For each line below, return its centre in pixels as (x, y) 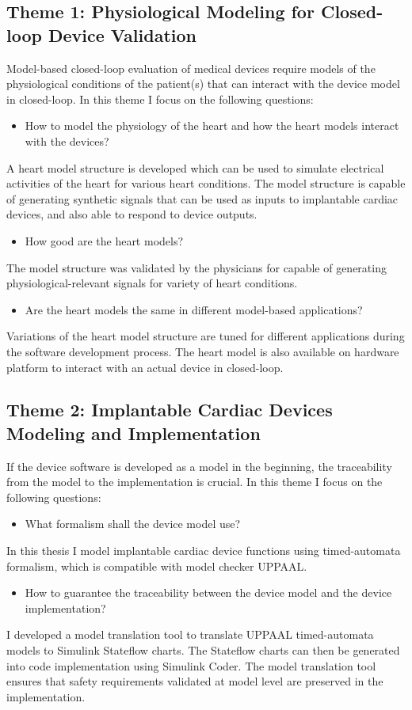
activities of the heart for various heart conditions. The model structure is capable (206, 183)
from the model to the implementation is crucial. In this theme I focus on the (195, 482)
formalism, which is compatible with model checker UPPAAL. (157, 566)
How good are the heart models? (104, 240)
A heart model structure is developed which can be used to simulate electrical (195, 167)
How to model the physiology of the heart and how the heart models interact (212, 125)
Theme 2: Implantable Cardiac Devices (170, 410)
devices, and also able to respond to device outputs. (132, 214)
